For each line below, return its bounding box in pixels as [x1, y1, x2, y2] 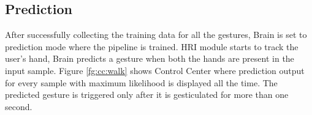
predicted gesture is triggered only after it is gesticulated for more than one [5, 88, 289, 101]
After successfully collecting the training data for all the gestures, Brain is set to [5, 28, 307, 41]
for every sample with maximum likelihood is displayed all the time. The [5, 76, 278, 89]
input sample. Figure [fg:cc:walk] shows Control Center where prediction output [5, 64, 305, 76]
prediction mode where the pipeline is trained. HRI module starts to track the [5, 40, 299, 53]
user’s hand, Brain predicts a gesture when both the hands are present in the [5, 52, 294, 65]
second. [5, 100, 32, 113]
